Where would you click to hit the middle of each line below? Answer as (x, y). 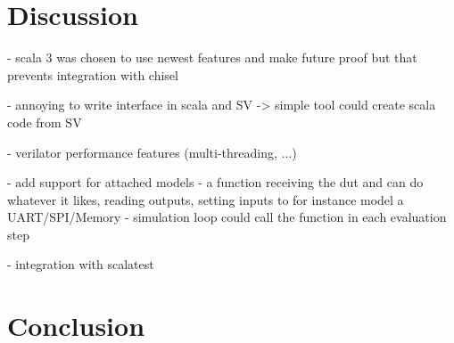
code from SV (45, 122)
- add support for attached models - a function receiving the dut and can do (215, 182)
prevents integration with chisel (93, 74)
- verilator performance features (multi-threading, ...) (152, 152)
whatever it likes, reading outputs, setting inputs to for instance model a (206, 199)
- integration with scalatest (81, 264)
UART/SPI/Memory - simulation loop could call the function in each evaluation (227, 217)
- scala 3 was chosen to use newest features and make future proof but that (212, 57)
